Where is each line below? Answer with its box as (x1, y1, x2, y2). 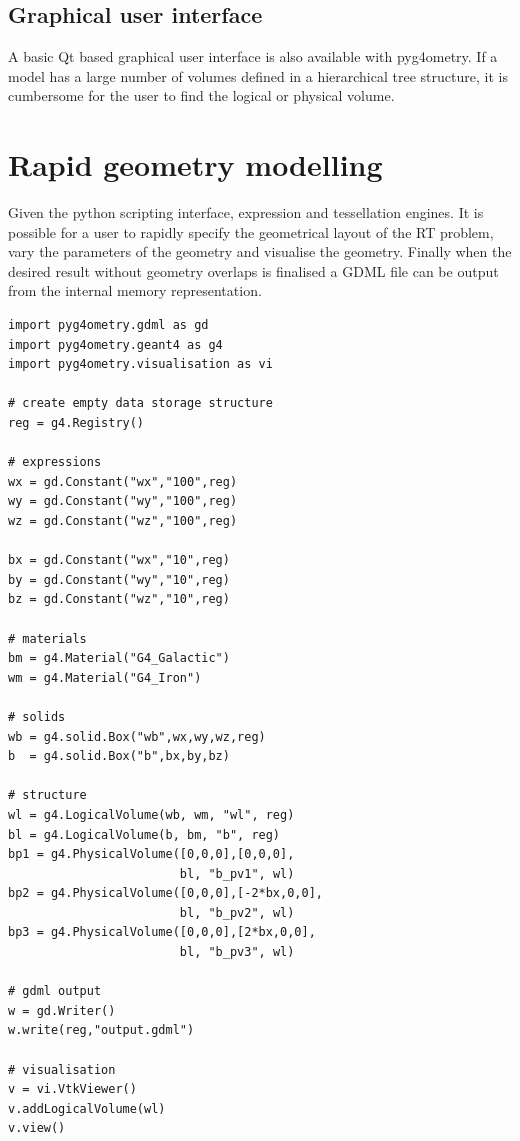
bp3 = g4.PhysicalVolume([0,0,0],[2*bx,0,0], (8, 925, 316, 940)
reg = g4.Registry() (8, 416, 145, 431)
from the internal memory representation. (8, 280, 262, 301)
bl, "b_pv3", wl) (179, 945, 295, 960)
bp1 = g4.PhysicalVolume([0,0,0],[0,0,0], (8, 847, 295, 862)
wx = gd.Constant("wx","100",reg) (8, 474, 238, 489)
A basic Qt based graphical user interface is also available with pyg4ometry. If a (8, 46, 498, 67)
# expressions (8, 455, 102, 470)
